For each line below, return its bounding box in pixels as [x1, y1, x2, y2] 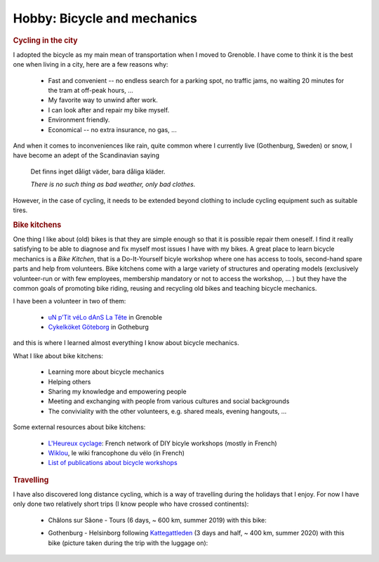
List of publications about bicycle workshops [48, 459, 178, 467]
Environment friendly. [48, 116, 110, 124]
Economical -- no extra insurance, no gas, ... [48, 125, 177, 133]
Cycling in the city [13, 35, 78, 45]
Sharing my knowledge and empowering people [48, 387, 187, 396]
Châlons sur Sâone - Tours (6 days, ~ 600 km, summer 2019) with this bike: [48, 516, 267, 524]
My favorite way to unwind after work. [48, 96, 158, 105]
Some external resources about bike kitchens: [13, 423, 146, 431]
